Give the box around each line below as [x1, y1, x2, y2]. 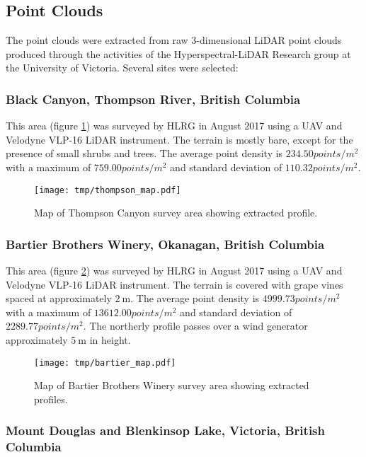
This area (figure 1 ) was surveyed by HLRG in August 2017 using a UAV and [6, 118, 343, 133]
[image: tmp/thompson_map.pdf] [34, 185, 181, 195]
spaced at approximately [6, 291, 112, 306]
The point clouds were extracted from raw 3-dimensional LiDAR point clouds [6, 33, 342, 47]
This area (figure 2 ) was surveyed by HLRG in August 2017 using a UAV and [6, 263, 343, 278]
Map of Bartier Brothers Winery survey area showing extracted [34, 378, 309, 393]
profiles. [34, 391, 68, 406]
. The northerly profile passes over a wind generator [83, 318, 308, 333]
